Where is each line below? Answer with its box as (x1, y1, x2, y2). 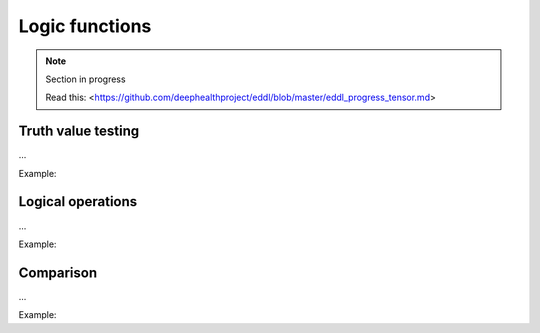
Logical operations (18, 193, 138, 210)
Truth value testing (18, 123, 140, 140)
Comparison (18, 264, 98, 281)
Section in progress (45, 73, 126, 85)
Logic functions (18, 15, 152, 37)
